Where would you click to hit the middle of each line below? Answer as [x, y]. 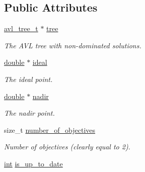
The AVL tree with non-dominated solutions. [73, 45]
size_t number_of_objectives [50, 130]
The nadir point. [29, 113]
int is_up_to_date [33, 163]
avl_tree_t [21, 28]
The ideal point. [28, 79]
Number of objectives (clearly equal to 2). [67, 147]
